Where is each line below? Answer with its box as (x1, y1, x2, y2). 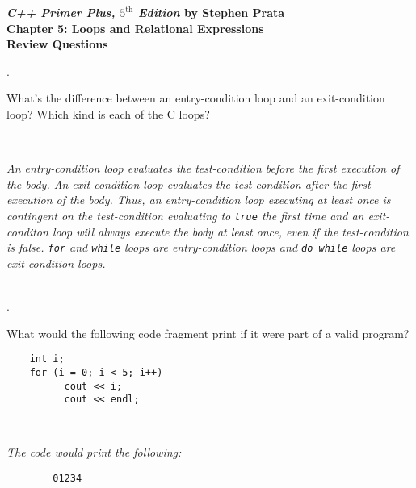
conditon (6, 223, 48, 240)
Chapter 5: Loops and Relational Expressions (6, 19, 264, 36)
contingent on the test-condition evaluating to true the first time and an (6, 206, 364, 223)
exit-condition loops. (6, 254, 106, 271)
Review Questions (6, 35, 108, 52)
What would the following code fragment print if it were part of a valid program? (6, 324, 410, 341)
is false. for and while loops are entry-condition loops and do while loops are (6, 239, 396, 256)
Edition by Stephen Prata (138, 4, 285, 20)
